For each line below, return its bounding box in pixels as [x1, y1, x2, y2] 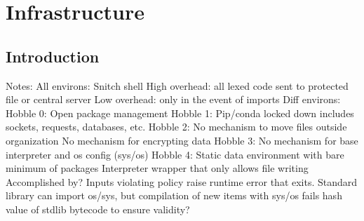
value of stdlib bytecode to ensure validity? [6, 201, 190, 216]
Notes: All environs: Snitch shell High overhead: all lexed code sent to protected [6, 78, 349, 93]
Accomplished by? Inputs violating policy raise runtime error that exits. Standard [6, 174, 358, 189]
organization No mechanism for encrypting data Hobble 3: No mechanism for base [6, 133, 358, 147]
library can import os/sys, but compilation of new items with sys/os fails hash [6, 188, 342, 203]
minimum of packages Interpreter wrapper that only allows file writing [6, 161, 309, 175]
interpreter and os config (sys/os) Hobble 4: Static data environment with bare [6, 147, 344, 161]
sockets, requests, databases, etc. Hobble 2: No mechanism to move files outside [6, 119, 347, 134]
